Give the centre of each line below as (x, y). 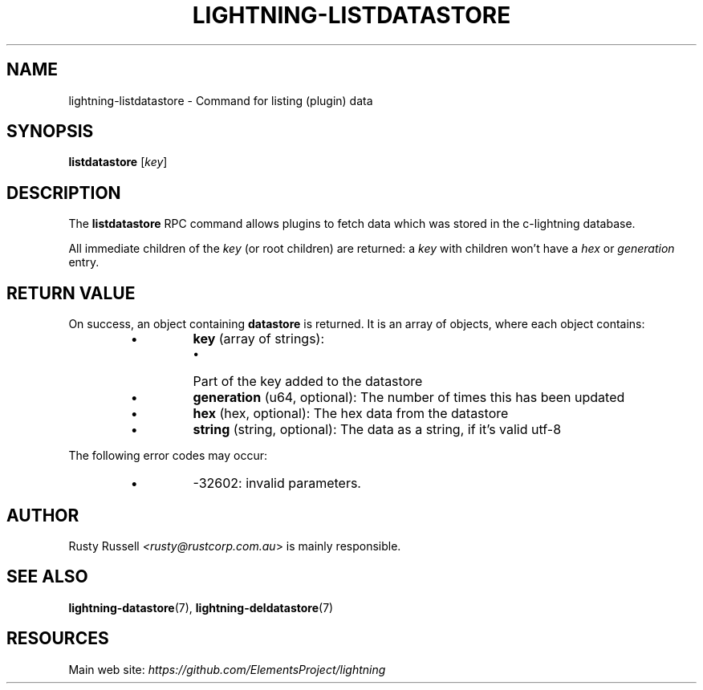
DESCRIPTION (64, 193)
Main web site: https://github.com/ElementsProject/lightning (227, 669)
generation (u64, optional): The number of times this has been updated (409, 398)
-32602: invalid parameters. (277, 483)
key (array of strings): (259, 339)
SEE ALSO (47, 577)
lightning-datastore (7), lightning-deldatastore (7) (201, 607)
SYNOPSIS (50, 132)
